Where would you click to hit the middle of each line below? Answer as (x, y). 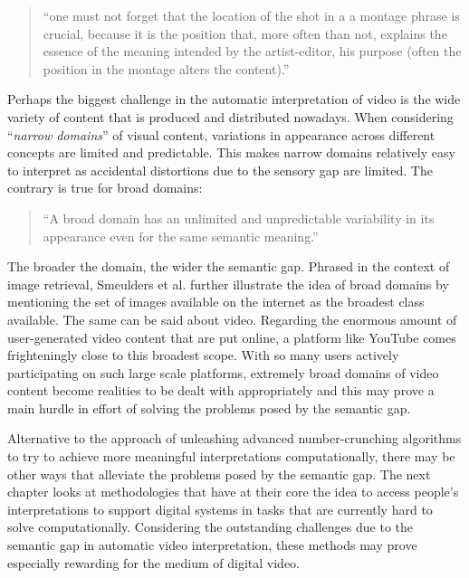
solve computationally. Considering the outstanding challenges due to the (210, 527)
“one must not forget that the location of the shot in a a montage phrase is (251, 15)
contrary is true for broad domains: (105, 188)
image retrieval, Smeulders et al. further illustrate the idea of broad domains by (228, 284)
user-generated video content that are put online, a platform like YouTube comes (232, 337)
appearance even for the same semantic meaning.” (181, 236)
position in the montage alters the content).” (166, 68)
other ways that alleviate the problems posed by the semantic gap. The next (219, 474)
